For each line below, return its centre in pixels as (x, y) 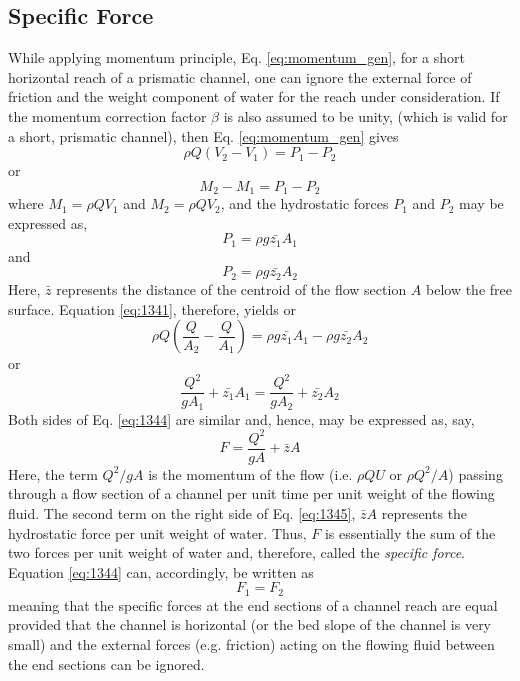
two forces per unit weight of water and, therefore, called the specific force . (236, 552)
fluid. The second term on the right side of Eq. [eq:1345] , (182, 513)
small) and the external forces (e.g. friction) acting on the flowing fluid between (251, 644)
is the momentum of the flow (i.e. (250, 473)
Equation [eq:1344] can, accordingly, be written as (161, 571)
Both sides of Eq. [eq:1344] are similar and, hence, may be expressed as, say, (241, 418)
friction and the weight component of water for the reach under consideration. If (254, 96)
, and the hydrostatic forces (304, 203)
